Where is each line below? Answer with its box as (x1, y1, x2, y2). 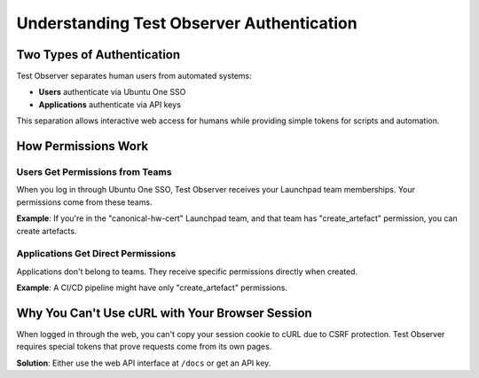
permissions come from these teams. (16, 196, 153, 208)
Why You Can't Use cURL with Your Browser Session (16, 305, 312, 320)
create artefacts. (16, 225, 77, 236)
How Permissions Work (16, 138, 149, 154)
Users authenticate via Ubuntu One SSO (38, 87, 186, 98)
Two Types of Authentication (16, 47, 181, 62)
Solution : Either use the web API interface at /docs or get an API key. (16, 358, 271, 368)
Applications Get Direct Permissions (16, 248, 177, 260)
